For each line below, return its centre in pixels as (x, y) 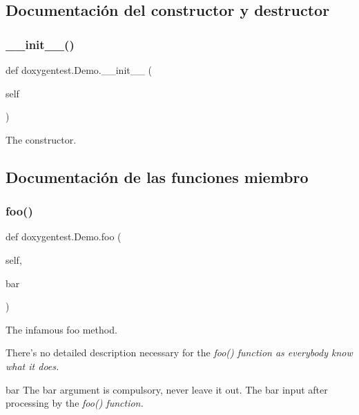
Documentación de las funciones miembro (157, 176)
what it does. (32, 366)
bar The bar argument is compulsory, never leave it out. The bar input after (167, 389)
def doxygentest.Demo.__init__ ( (79, 70)
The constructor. (41, 139)
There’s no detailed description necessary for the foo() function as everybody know (179, 353)
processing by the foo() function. (75, 403)
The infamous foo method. (61, 329)
